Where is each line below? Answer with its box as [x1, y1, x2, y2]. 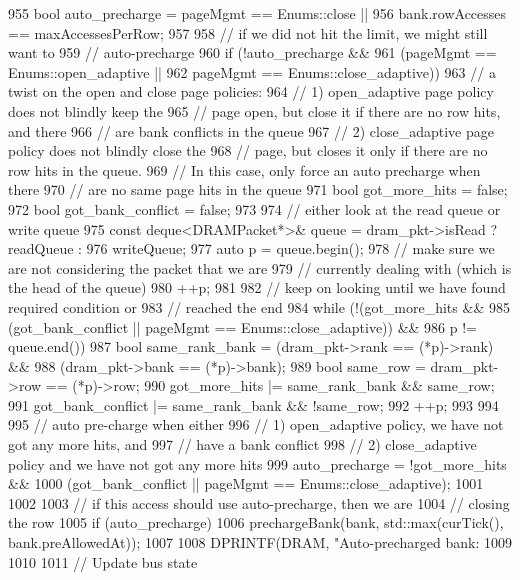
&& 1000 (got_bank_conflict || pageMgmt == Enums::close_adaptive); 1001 [8, 473, 484, 494]
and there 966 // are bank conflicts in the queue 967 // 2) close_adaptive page [8, 120, 494, 141]
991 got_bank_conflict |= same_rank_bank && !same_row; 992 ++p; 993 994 [8, 394, 499, 415]
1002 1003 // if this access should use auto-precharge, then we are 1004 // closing [8, 492, 510, 513]
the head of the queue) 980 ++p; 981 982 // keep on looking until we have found [8, 277, 506, 298]
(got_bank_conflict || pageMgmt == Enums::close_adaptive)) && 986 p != [8, 316, 477, 337]
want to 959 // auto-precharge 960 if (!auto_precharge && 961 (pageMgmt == [8, 42, 497, 63]
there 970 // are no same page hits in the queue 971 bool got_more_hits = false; [8, 179, 508, 200]
